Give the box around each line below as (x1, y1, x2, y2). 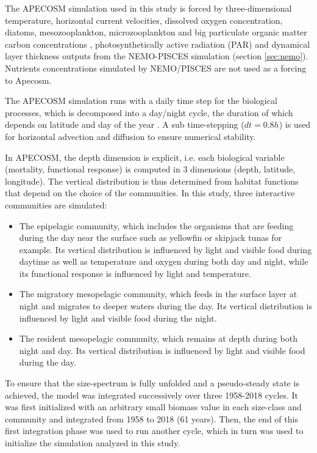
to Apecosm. (5, 73, 52, 86)
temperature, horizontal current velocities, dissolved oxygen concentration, (5, 13, 283, 26)
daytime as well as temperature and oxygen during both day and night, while (19, 255, 308, 268)
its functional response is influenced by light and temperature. (19, 267, 251, 279)
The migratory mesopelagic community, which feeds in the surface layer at (19, 287, 297, 300)
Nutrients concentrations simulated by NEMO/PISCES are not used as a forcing (5, 61, 307, 74)
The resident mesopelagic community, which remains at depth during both (19, 332, 297, 345)
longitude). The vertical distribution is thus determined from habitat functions (5, 174, 299, 187)
